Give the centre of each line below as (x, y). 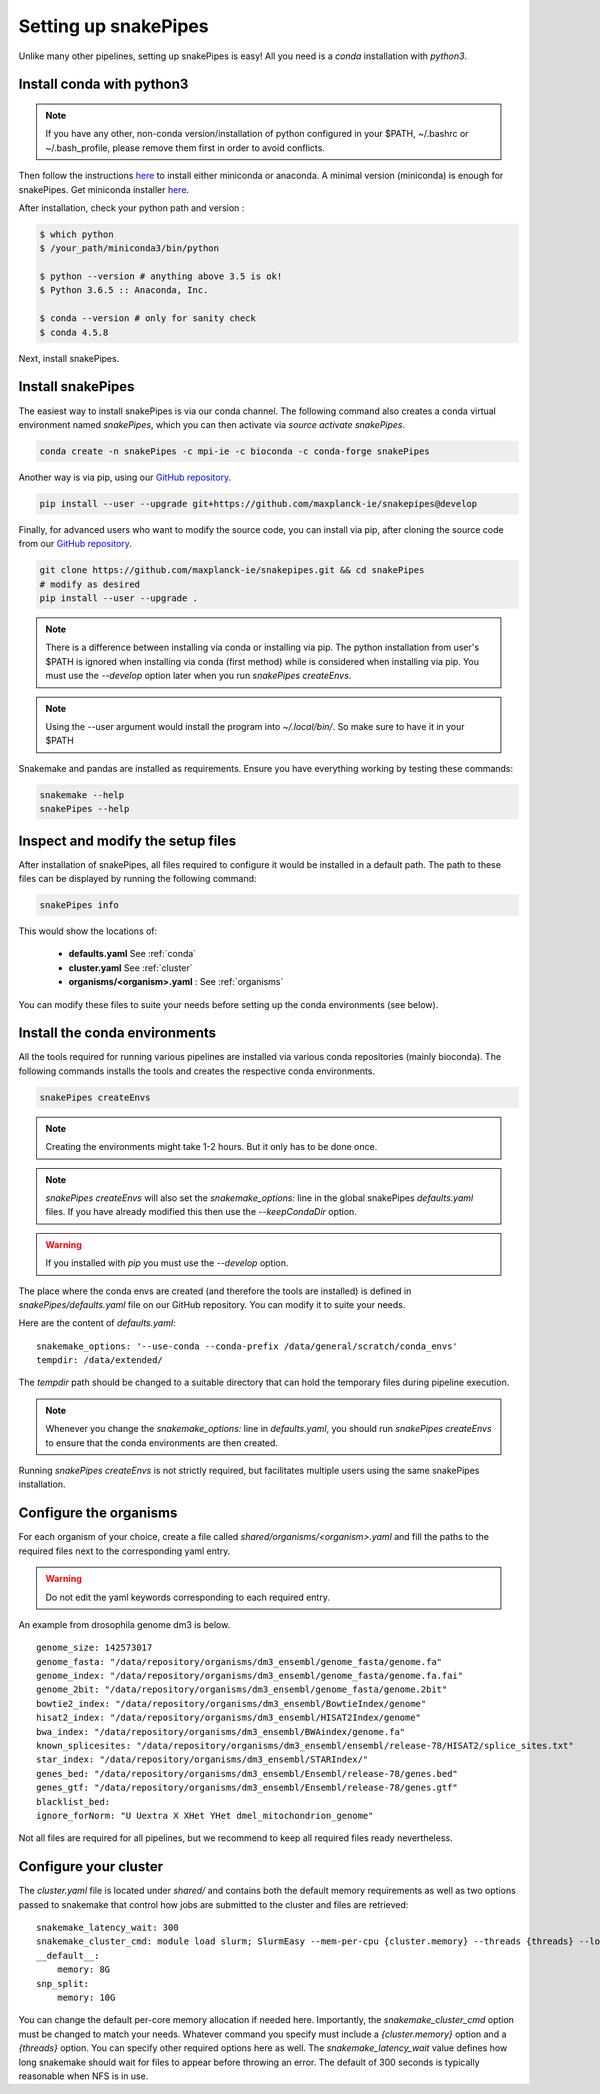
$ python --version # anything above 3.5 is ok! (161, 276)
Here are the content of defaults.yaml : (97, 1323)
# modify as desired (89, 584)
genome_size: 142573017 (94, 1648)
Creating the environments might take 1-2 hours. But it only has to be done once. (211, 1147)
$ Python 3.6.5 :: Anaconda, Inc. (124, 290)
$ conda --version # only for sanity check (148, 318)
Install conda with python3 (103, 84)
